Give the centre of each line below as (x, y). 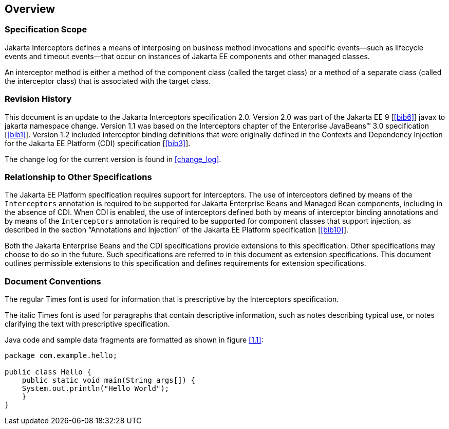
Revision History (38, 99)
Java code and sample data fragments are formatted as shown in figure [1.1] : (134, 340)
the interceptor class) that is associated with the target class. (108, 81)
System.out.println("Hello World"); (96, 389)
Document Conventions (53, 281)
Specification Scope (46, 30)
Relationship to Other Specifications (78, 177)
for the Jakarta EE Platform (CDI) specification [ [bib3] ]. (98, 143)
